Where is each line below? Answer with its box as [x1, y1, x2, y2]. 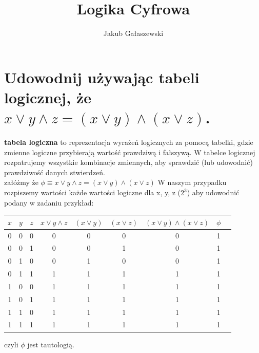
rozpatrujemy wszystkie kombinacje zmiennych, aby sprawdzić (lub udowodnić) [4, 157, 253, 168]
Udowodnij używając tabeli [4, 66, 200, 87]
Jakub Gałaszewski [103, 28, 164, 39]
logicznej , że [4, 86, 91, 107]
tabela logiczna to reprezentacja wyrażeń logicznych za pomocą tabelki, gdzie [4, 137, 253, 147]
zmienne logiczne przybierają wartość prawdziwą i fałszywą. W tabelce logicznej [4, 146, 255, 157]
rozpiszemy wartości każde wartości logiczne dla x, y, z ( [4, 187, 181, 197]
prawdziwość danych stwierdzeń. [4, 166, 105, 177]
